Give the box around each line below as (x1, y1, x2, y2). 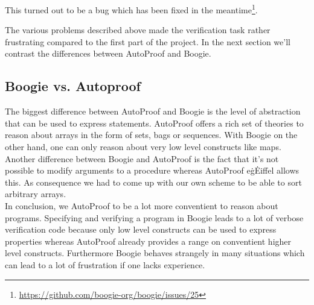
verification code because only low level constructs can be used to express (5, 223, 277, 236)
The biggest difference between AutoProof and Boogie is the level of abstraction (5, 105, 301, 118)
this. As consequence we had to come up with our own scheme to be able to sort (5, 175, 302, 188)
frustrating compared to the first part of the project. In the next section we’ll (5, 35, 290, 48)
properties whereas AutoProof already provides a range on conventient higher (5, 234, 292, 247)
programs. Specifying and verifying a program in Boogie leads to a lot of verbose (5, 211, 304, 224)
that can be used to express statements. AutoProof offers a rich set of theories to (5, 116, 304, 129)
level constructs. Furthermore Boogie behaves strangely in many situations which (5, 247, 305, 259)
